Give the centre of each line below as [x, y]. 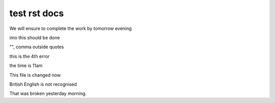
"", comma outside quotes [37, 47]
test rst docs [37, 13]
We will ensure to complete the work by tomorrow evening [71, 28]
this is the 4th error [30, 56]
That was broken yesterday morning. [48, 93]
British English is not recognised [43, 84]
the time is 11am [26, 65]
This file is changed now [35, 75]
